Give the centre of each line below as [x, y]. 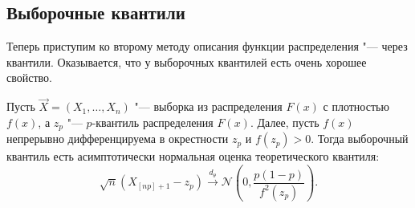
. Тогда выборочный [360, 139]
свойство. [29, 77]
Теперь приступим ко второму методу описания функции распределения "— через [207, 46]
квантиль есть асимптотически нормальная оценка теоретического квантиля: [193, 156]
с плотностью [356, 106]
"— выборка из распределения [208, 106]
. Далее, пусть [285, 122]
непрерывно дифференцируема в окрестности [118, 139]
